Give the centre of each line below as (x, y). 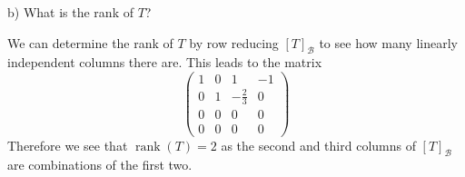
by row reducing (234, 42)
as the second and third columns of (318, 145)
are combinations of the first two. (100, 165)
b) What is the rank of (70, 12)
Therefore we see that (68, 145)
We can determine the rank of (90, 42)
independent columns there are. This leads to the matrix (165, 62)
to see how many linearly (388, 42)
